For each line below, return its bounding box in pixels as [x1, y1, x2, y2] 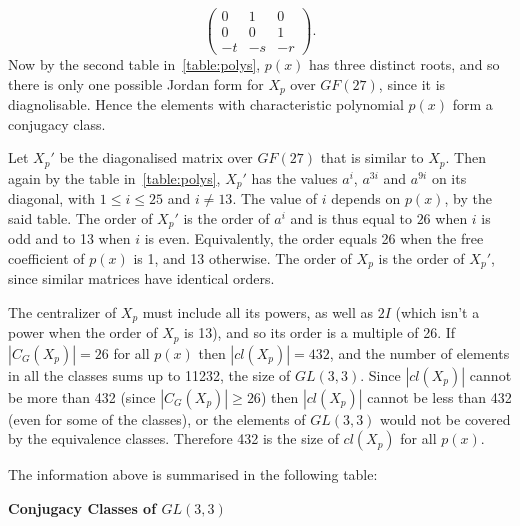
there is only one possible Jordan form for [8, 73, 264, 94]
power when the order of [8, 322, 158, 343]
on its [431, 167, 467, 188]
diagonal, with [8, 188, 96, 209]
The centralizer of [8, 301, 117, 322]
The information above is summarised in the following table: [8, 464, 378, 485]
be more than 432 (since [8, 386, 156, 407]
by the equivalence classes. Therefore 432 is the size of [8, 428, 339, 449]
